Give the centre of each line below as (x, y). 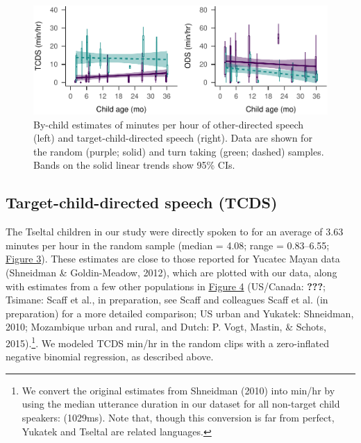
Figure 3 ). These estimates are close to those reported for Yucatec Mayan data (173, 259)
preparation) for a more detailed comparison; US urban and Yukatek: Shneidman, (180, 313)
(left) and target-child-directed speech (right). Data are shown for (173, 138)
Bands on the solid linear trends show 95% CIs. (134, 165)
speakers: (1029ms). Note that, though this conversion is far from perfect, (178, 417)
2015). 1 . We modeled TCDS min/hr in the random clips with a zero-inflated (167, 342)
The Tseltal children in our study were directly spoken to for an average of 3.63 (175, 232)
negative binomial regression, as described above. (110, 357)
